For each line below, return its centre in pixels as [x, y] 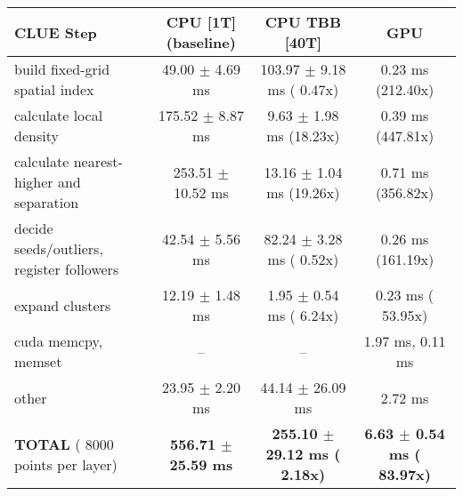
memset [38, 361]
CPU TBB [303, 22]
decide [34, 228]
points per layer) [66, 464]
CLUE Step [56, 32]
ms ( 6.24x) [303, 315]
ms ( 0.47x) [303, 89]
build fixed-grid [62, 69]
